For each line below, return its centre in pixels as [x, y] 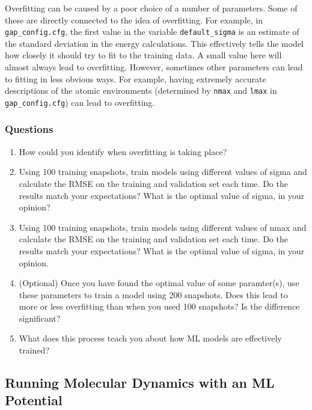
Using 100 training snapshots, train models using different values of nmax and [163, 227]
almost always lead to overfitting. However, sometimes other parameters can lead [154, 67]
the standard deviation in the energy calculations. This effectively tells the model [154, 43]
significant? [40, 318]
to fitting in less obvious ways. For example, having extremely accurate [136, 78]
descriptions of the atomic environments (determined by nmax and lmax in [141, 90]
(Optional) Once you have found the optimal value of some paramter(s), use [159, 283]
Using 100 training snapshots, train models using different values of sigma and [163, 172]
